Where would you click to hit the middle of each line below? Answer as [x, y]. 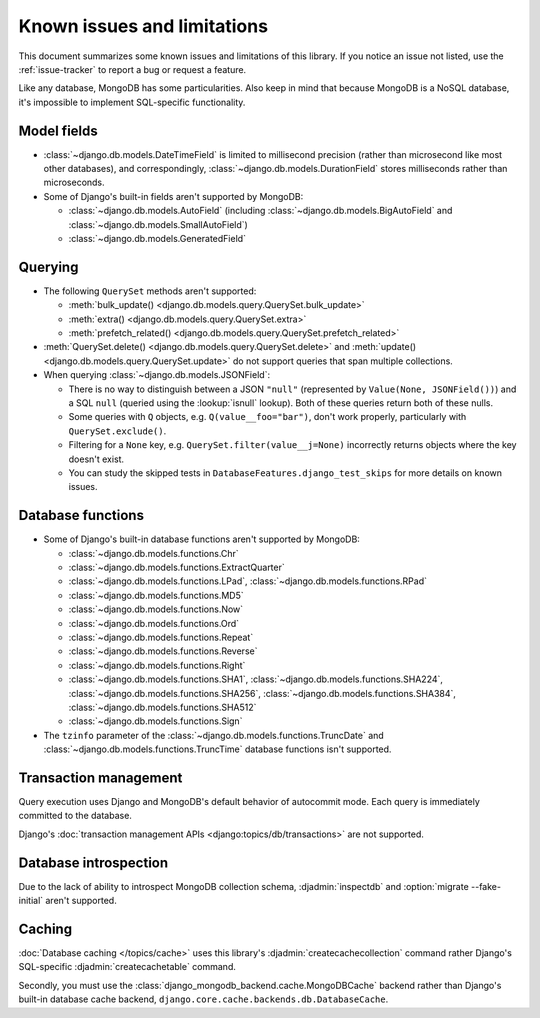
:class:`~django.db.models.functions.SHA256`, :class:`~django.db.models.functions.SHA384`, [262, 693]
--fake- [486, 886]
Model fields [58, 130]
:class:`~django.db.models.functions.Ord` [154, 623]
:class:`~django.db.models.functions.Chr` [153, 553]
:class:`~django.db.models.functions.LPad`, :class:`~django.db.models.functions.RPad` [248, 581]
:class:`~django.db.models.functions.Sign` [155, 721]
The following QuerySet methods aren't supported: [150, 291]
